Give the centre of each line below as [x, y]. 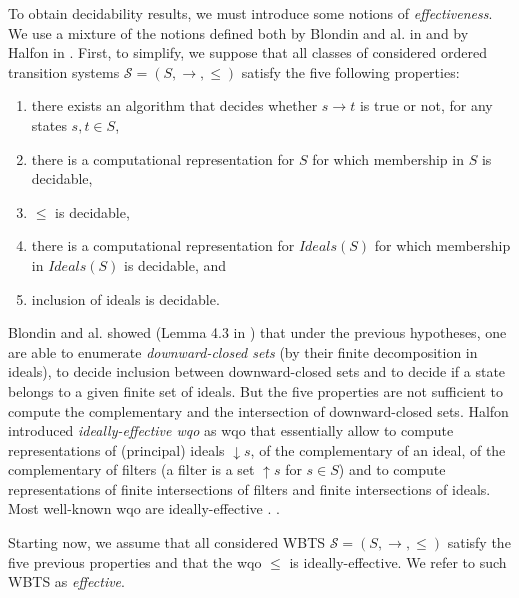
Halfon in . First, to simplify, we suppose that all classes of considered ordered [247, 52]
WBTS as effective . [66, 581]
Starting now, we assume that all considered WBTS [167, 542]
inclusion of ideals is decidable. [125, 298]
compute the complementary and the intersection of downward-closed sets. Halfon [258, 410]
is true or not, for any [426, 105]
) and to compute [392, 469]
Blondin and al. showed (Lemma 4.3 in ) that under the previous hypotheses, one [257, 332]
